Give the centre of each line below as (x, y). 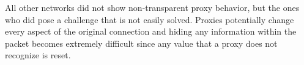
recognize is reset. (38, 55)
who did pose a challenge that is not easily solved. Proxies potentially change (150, 19)
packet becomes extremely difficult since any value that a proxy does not (141, 43)
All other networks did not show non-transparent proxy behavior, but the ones (152, 7)
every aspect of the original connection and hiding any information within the (151, 31)
